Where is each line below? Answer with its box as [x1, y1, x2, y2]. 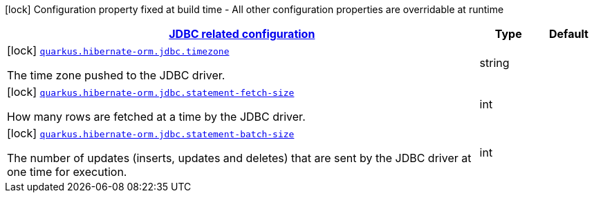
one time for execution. [7, 165, 127, 179]
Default [548, 27, 588, 41]
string [479, 56, 510, 70]
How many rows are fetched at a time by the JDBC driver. [7, 110, 306, 123]
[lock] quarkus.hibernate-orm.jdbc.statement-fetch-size [7, 85, 295, 99]
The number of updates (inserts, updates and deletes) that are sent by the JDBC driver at [7, 151, 472, 165]
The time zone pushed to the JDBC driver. [7, 68, 225, 82]
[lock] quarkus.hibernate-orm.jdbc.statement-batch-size [7, 126, 295, 140]
